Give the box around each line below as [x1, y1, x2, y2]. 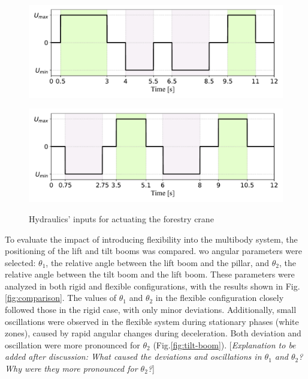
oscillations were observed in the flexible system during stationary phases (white [5, 315, 299, 327]
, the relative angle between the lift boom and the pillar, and [46, 256, 269, 268]
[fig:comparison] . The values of [5, 291, 117, 304]
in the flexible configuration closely [155, 291, 284, 304]
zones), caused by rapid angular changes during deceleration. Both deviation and [5, 327, 301, 339]
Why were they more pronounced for [5, 362, 138, 375]
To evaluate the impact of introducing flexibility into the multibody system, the [5, 232, 298, 245]
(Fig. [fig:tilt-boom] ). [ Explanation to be [153, 338, 296, 351]
